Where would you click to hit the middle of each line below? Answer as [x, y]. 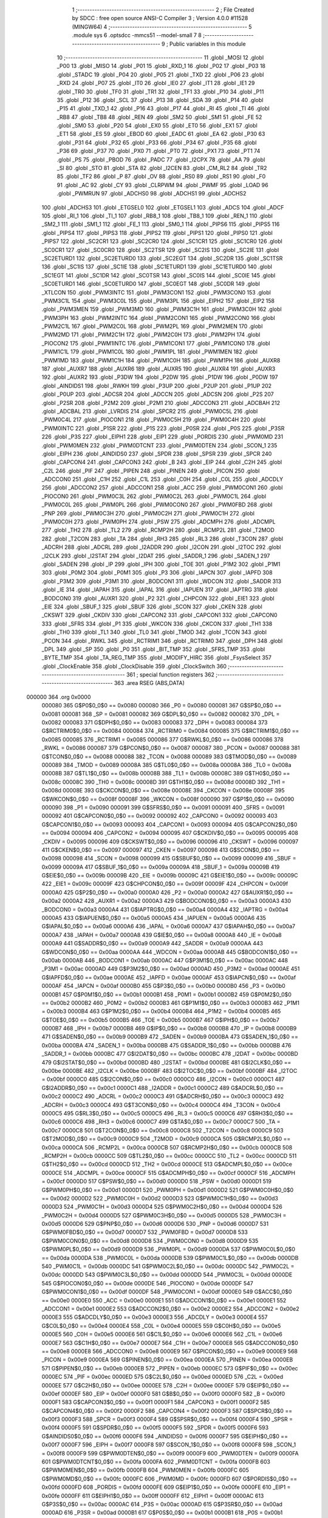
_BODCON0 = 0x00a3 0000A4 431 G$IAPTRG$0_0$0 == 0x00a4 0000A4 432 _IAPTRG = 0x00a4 [165, 909]
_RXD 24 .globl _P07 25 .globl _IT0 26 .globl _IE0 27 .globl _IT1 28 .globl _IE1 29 [156, 83]
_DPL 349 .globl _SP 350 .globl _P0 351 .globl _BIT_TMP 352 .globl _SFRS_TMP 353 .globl [153, 649]
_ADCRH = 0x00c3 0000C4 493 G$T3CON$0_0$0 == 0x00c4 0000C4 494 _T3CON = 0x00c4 [161, 1104]
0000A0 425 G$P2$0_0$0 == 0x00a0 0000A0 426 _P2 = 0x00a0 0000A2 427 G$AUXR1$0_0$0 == [167, 892]
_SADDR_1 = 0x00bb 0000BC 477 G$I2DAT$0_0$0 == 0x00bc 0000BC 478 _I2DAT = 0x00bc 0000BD [170, 1054]
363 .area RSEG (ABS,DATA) [149, 683]
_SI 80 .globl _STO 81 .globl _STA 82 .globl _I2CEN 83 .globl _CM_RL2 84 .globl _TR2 [162, 168]
